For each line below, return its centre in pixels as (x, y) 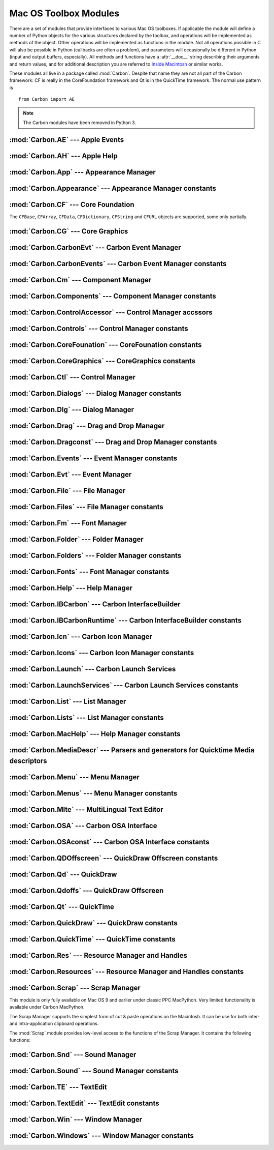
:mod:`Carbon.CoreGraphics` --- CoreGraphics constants (102, 361)
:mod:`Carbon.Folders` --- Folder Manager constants (95, 555)
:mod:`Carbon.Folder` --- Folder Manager (77, 539)
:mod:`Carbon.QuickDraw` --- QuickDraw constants (93, 923)
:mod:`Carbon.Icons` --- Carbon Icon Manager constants (102, 653)
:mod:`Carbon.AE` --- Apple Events (67, 140)
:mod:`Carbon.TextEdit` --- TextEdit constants (84, 1103)
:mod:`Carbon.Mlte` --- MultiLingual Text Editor (86, 809)
